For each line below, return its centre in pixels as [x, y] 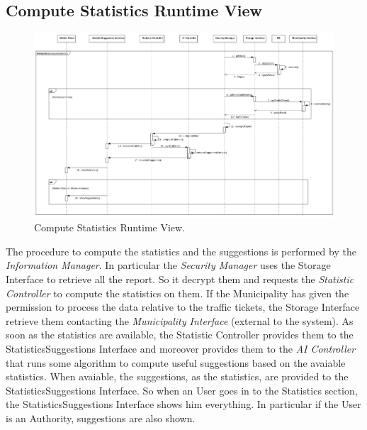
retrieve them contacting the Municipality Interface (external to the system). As [180, 320]
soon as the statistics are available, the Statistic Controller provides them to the [180, 335]
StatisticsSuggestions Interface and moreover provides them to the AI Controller [181, 348]
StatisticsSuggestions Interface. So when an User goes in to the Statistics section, [182, 390]
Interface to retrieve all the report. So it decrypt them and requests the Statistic [180, 279]
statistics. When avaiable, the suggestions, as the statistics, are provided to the [177, 376]
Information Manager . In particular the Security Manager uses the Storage [168, 265]
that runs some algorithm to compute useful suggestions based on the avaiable [176, 362]
